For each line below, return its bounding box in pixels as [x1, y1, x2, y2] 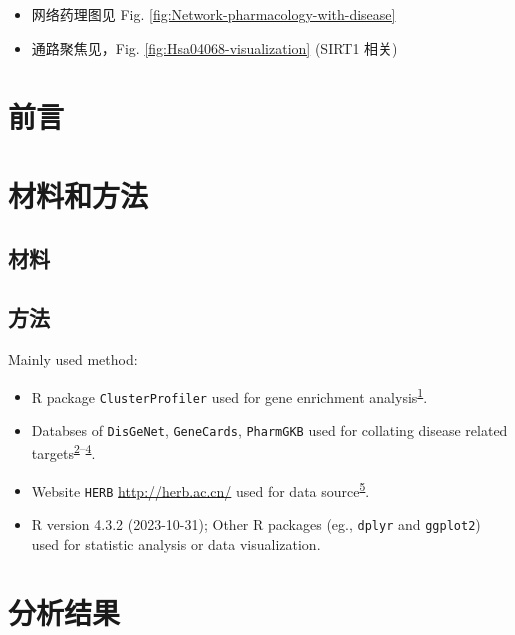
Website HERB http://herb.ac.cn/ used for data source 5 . [31, 477, 370, 501]
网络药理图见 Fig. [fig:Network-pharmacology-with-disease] [31, 4, 396, 24]
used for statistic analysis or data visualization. [31, 533, 321, 554]
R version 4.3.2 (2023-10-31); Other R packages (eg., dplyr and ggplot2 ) [31, 514, 481, 535]
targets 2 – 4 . [31, 440, 96, 464]
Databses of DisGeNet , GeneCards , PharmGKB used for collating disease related [31, 419, 508, 440]
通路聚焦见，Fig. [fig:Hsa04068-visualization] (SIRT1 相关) [31, 37, 398, 58]
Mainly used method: [8, 348, 138, 369]
